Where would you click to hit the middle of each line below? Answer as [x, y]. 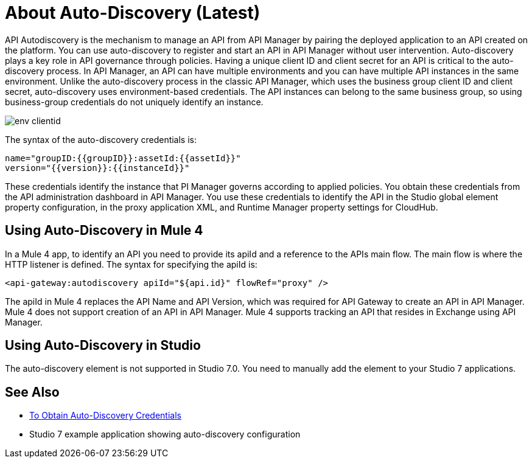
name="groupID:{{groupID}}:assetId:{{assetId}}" [123, 158]
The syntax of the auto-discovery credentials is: [101, 139]
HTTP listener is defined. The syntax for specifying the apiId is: [131, 264]
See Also [32, 392]
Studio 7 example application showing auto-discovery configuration [165, 434]
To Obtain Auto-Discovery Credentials [105, 416]
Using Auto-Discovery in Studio [103, 346]
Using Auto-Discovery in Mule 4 [104, 231]
